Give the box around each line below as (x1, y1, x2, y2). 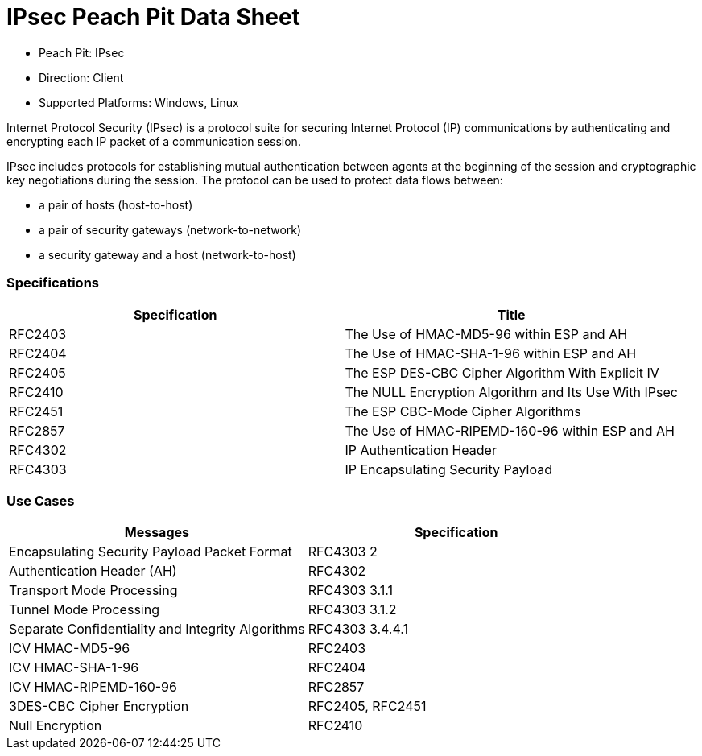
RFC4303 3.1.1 (308, 582, 393, 599)
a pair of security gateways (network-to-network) (39, 222, 302, 237)
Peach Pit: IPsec (39, 45, 125, 60)
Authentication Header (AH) (9, 563, 177, 580)
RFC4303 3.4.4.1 (308, 621, 408, 638)
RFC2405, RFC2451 (308, 698, 427, 715)
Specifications (6, 275, 99, 291)
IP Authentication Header (345, 441, 497, 458)
